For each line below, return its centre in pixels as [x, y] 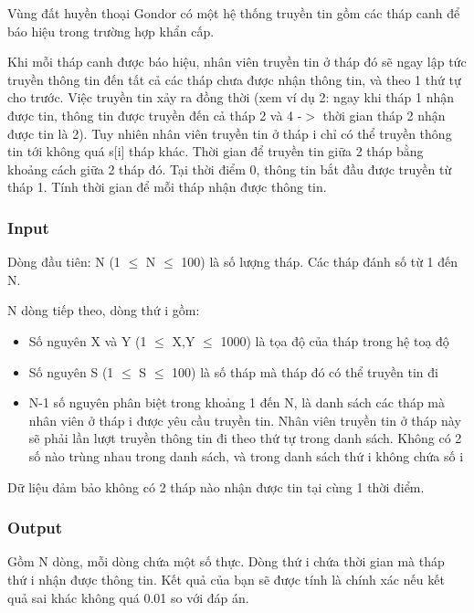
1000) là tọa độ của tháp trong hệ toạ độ [335, 340]
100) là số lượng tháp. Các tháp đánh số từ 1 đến [320, 262]
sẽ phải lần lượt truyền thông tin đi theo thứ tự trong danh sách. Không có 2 [245, 438]
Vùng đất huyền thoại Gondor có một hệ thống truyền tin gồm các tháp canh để [234, 13]
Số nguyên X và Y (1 [88, 340]
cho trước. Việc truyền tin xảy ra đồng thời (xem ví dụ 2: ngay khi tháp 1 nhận [231, 97]
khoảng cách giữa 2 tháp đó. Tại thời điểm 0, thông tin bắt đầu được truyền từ [230, 169]
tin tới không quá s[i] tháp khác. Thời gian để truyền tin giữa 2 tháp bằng [216, 151]
